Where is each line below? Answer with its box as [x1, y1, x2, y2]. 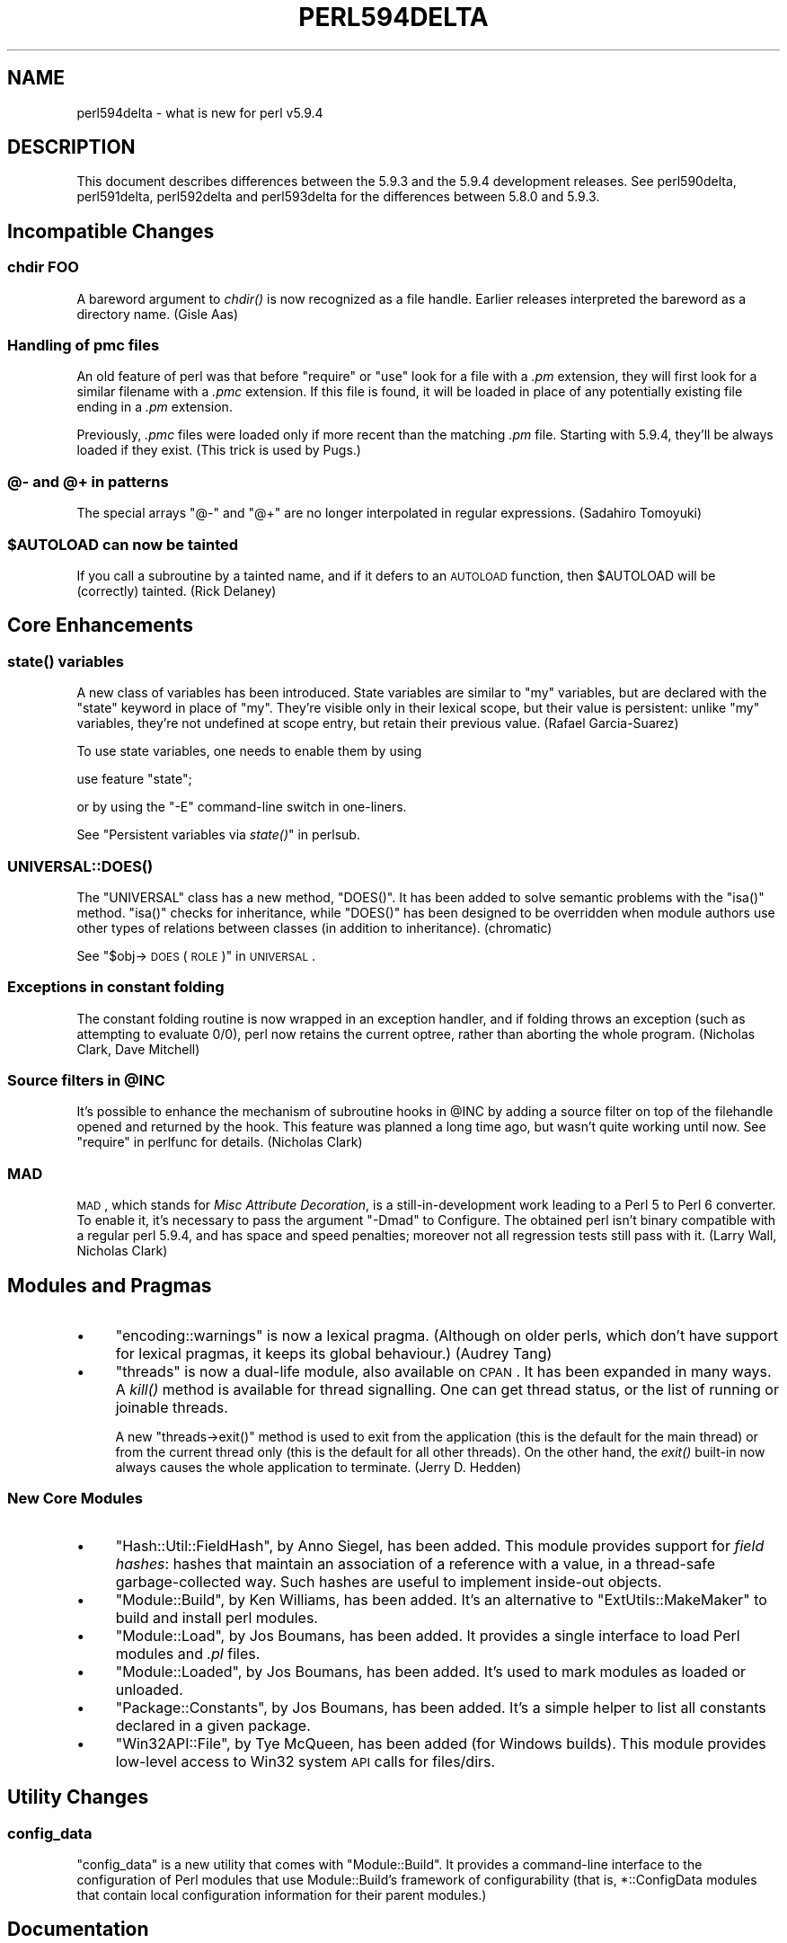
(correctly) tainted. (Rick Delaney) [76, 582, 277, 599]
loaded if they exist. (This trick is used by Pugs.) [76, 442, 361, 458]
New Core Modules [7, 1489, 143, 1508]
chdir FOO [7, 258, 79, 277]
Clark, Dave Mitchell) [76, 1041, 200, 1057]
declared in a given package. [115, 1716, 311, 1735]
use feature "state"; [76, 771, 192, 787]
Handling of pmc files [7, 336, 160, 355]
